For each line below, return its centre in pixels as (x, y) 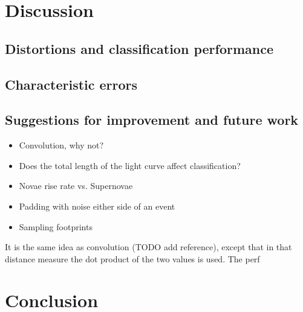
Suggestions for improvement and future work (152, 120)
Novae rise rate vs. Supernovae (76, 186)
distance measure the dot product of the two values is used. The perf (132, 258)
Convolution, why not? (61, 145)
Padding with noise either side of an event (97, 206)
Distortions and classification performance (139, 48)
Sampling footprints (56, 226)
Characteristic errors (71, 84)
